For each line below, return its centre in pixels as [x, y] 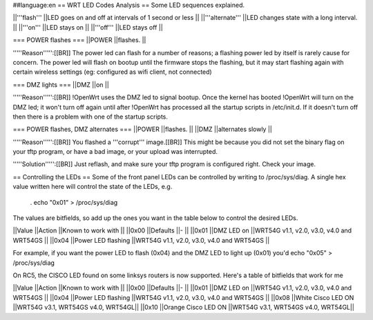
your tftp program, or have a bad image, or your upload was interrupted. [115, 152]
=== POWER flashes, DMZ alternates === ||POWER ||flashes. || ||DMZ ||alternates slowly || [142, 129]
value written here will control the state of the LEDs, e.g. [93, 187]
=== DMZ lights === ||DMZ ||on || [61, 84]
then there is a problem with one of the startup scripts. [90, 117]
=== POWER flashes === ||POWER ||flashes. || [79, 40]
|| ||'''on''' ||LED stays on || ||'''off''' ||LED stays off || [88, 27]
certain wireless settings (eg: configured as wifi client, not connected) [112, 72]
